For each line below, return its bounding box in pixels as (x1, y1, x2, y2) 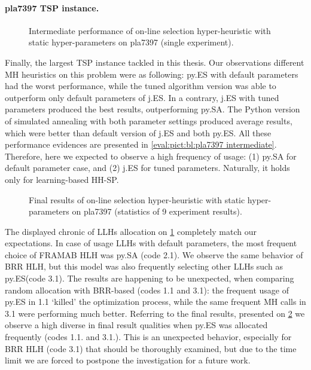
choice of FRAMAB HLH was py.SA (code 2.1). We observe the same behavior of (5, 248, 303, 261)
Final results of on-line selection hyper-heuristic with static (29, 193, 245, 206)
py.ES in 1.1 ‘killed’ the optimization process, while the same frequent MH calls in (5, 295, 306, 308)
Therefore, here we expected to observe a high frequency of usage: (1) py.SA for (5, 149, 297, 162)
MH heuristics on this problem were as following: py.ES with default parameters (5, 68, 298, 80)
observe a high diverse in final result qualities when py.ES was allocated (5, 319, 268, 331)
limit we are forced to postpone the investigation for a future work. (5, 354, 251, 366)
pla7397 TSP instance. (5, 1, 99, 14)
